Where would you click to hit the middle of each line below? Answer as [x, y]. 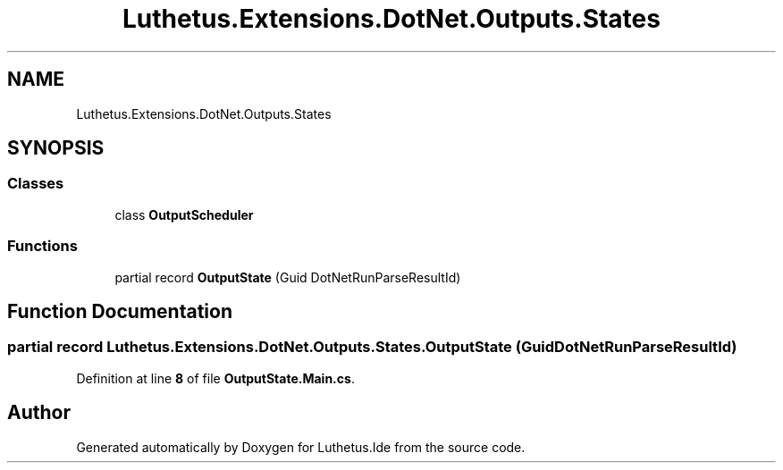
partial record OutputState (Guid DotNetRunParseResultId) [288, 277]
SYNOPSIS [56, 148]
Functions [42, 246]
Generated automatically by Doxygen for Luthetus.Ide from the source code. [301, 447]
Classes [36, 184]
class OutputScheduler [184, 214]
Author [39, 413]
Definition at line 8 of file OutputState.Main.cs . [215, 378]
